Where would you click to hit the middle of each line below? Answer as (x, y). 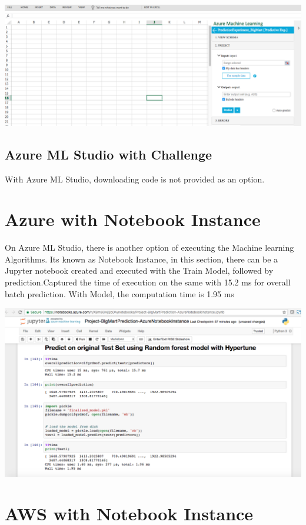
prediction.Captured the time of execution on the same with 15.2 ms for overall (148, 282)
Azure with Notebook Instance (133, 219)
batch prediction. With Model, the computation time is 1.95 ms (119, 293)
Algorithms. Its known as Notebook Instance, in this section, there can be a (142, 259)
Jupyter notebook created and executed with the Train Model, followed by (139, 270)
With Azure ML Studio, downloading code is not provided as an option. (135, 179)
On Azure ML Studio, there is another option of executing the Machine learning (149, 247)
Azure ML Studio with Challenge (109, 154)
